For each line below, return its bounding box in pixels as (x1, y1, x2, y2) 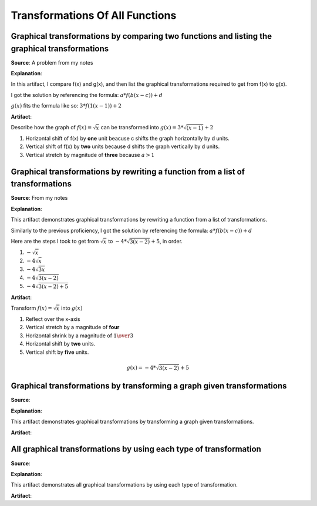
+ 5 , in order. (150, 237, 183, 244)
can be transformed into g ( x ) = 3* (100, 124, 184, 130)
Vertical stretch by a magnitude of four (25, 324, 120, 331)
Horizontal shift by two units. (25, 340, 96, 347)
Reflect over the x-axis (25, 315, 80, 323)
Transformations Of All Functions (11, 9, 177, 22)
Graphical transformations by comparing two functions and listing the (11, 31, 272, 41)
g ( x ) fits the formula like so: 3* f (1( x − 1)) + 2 (11, 102, 122, 109)
